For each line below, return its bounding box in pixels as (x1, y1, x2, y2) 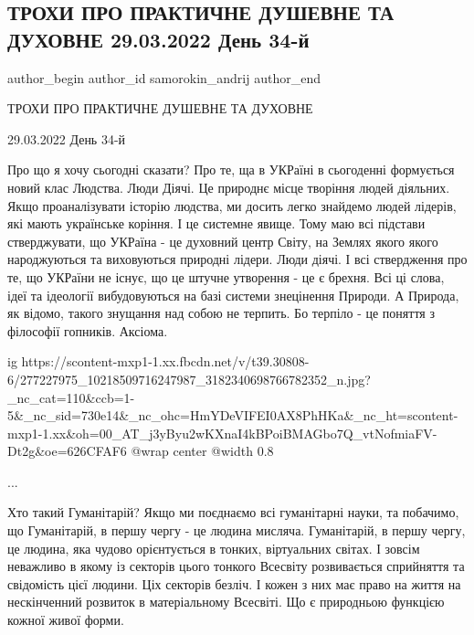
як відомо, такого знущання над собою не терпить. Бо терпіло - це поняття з (7, 303, 435, 323)
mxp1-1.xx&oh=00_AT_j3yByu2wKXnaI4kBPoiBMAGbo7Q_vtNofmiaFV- (7, 423, 437, 442)
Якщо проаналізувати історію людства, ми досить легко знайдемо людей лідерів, (7, 196, 457, 215)
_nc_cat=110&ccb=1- (7, 387, 135, 407)
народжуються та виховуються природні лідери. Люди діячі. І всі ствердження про (7, 249, 468, 269)
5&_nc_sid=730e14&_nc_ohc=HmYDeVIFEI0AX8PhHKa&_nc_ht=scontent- (7, 406, 458, 425)
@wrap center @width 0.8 (131, 441, 274, 460)
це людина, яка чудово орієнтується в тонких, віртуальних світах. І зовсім (7, 538, 420, 557)
